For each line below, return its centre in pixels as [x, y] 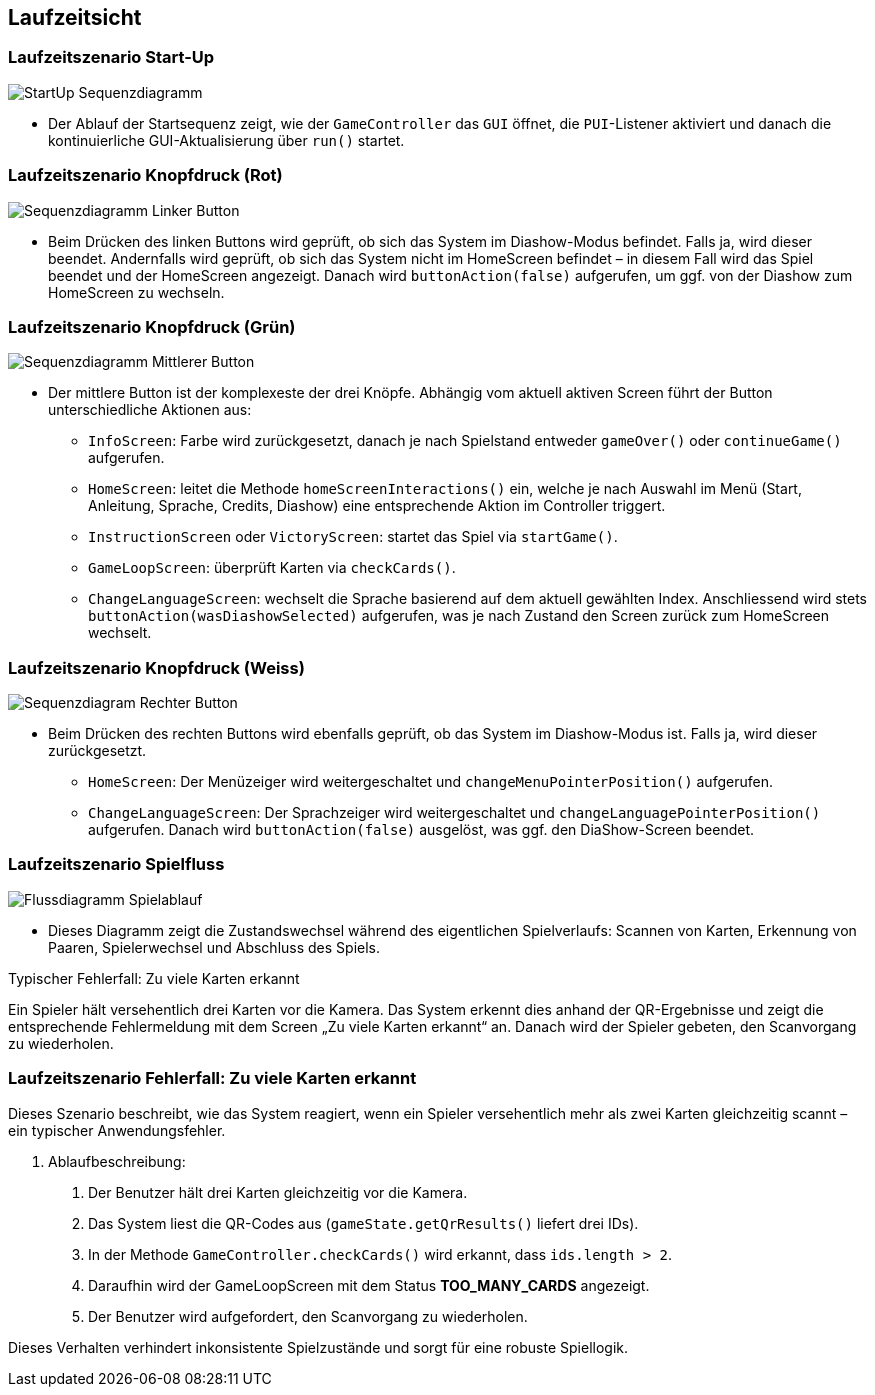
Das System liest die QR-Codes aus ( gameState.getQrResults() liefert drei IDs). [363, 1223]
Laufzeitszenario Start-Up [111, 57]
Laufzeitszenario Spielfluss [116, 864]
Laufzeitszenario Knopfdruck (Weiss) [156, 667]
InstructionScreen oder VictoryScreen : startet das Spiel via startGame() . [353, 537]
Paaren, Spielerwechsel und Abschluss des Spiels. [214, 947]
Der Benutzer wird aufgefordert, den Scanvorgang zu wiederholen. [308, 1316]
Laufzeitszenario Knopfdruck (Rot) [145, 175]
